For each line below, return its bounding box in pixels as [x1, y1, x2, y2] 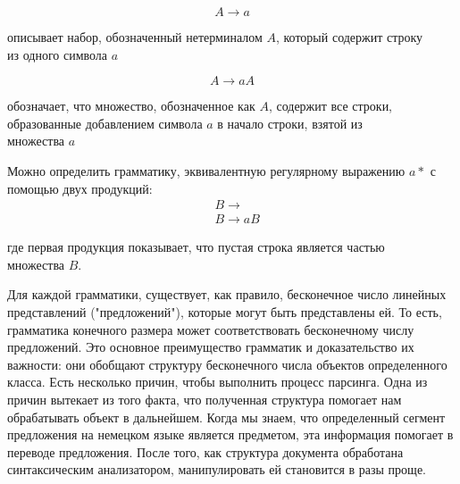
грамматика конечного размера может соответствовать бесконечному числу [7, 320, 414, 338]
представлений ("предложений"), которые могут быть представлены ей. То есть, [7, 303, 442, 321]
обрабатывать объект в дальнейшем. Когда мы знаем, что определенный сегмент [7, 407, 446, 426]
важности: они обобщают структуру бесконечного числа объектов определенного [7, 355, 447, 373]
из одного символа [7, 45, 108, 63]
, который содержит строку [275, 28, 423, 46]
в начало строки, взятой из [217, 113, 363, 132]
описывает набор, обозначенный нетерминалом [7, 28, 263, 46]
